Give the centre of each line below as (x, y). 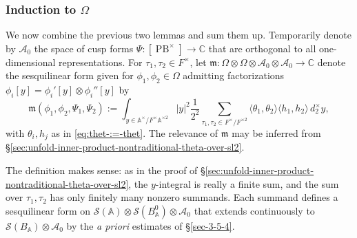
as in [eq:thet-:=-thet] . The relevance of (135, 132)
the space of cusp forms (84, 48)
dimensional (31, 62)
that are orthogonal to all (262, 48)
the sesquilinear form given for (70, 75)
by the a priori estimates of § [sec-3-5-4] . (151, 225)
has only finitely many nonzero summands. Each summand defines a (194, 197)
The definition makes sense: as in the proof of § (105, 170)
